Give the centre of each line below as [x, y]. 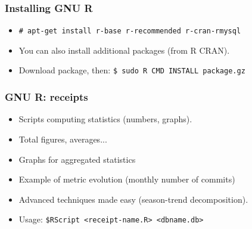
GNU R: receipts [46, 97]
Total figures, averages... [63, 139]
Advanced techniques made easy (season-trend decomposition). [133, 199]
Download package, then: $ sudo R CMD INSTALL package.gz [132, 70]
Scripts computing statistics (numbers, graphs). [105, 119]
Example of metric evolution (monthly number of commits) [127, 179]
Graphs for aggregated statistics [77, 159]
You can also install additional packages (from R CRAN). [124, 50]
